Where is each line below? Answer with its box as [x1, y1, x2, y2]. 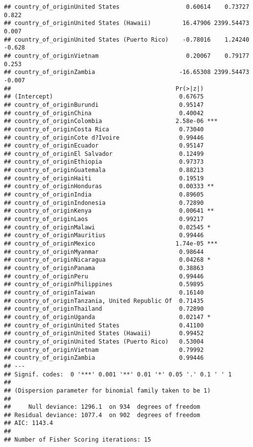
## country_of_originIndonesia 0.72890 [4, 199, 204, 206]
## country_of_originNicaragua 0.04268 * [4, 256, 211, 264]
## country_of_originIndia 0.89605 [4, 191, 204, 199]
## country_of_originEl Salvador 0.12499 [4, 150, 204, 157]
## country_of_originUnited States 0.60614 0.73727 [4, 3, 250, 10]
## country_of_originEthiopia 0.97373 [4, 158, 204, 166]
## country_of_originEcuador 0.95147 [4, 142, 204, 149]
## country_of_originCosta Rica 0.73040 [4, 125, 204, 133]
